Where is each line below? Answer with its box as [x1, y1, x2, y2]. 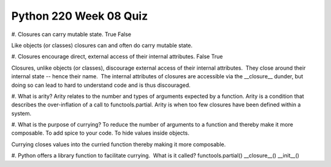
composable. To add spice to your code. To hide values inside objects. [11, 129, 189, 137]
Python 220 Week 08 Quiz [11, 9, 148, 23]
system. [11, 109, 32, 117]
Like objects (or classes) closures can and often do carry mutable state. [11, 42, 193, 49]
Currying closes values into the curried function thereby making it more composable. [11, 141, 226, 148]
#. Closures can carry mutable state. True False [11, 31, 132, 38]
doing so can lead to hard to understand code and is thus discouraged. [11, 81, 191, 89]
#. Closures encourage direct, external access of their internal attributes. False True [11, 53, 223, 61]
